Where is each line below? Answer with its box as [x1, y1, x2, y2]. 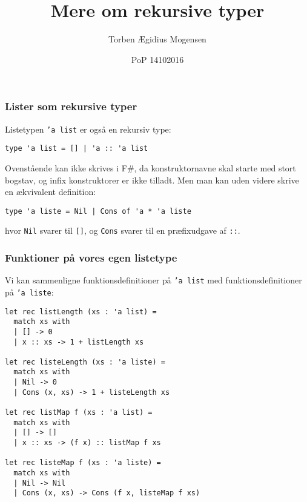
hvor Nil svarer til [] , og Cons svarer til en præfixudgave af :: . [5, 224, 240, 237]
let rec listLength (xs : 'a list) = [5, 307, 157, 316]
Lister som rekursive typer [5, 99, 137, 114]
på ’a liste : [5, 285, 54, 298]
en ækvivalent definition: [5, 185, 96, 198]
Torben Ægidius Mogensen [108, 33, 206, 45]
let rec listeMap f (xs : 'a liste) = [5, 458, 161, 467]
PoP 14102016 [131, 53, 184, 65]
